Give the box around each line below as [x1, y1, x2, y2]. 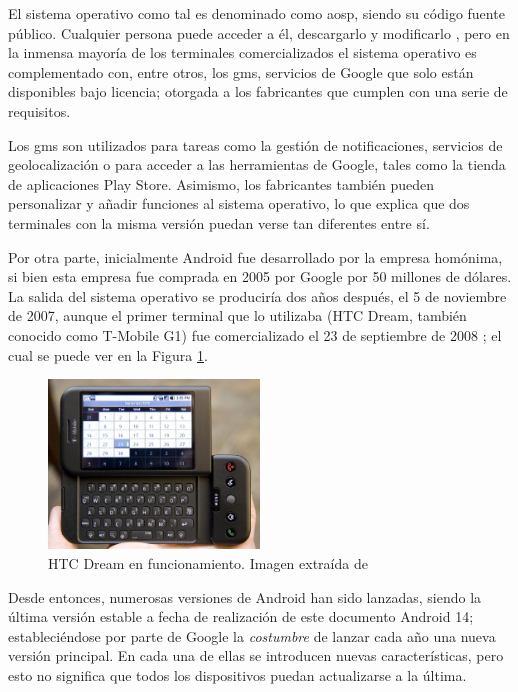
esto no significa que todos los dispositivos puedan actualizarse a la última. [8, 665, 467, 686]
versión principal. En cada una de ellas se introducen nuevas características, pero [8, 645, 504, 666]
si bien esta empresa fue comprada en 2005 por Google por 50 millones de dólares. [8, 266, 512, 287]
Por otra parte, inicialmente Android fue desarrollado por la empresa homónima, [8, 246, 503, 267]
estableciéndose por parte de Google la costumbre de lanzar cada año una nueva [8, 625, 496, 646]
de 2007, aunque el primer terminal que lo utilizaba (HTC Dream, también [8, 305, 467, 326]
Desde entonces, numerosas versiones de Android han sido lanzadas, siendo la [8, 586, 482, 607]
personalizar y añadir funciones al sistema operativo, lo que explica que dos [8, 193, 470, 214]
